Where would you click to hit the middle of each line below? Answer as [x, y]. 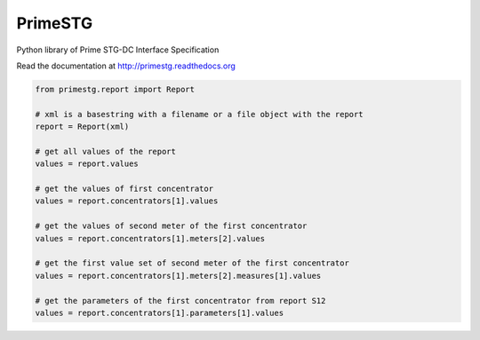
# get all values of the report [106, 151]
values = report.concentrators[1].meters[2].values [150, 238]
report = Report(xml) [82, 127]
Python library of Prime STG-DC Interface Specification [118, 50]
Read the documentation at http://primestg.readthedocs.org [126, 66]
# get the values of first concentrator [124, 189]
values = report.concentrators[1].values [127, 201]
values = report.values [87, 164]
